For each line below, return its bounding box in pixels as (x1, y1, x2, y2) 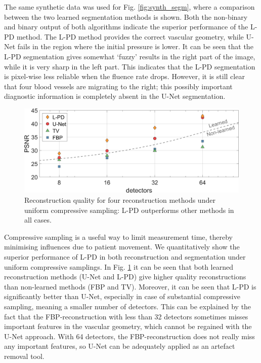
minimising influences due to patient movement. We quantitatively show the (4, 241, 240, 252)
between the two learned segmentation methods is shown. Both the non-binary (4, 11, 248, 22)
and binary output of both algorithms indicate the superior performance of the (4, 21, 248, 32)
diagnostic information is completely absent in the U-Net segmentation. (4, 91, 226, 101)
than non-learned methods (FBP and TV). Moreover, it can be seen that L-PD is (4, 281, 256, 292)
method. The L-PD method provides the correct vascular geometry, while (16, 31, 244, 42)
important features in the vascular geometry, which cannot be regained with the (4, 321, 252, 332)
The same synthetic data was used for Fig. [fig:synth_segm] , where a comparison (4, 2, 255, 12)
